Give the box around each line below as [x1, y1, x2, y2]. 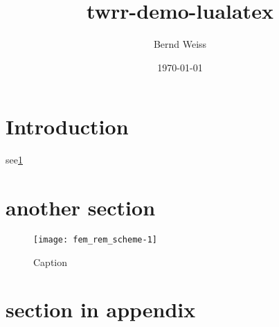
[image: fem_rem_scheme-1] [33, 234, 157, 245]
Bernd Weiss [153, 37, 207, 51]
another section [6, 193, 156, 222]
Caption [33, 254, 68, 269]
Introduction [6, 112, 129, 141]
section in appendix [6, 295, 196, 324]
